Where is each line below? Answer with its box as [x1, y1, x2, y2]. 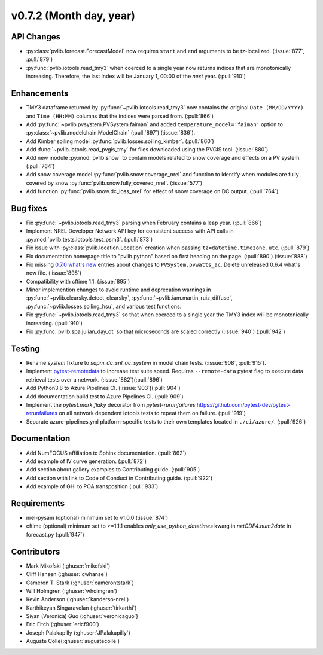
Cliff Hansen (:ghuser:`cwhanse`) [26, 571, 108, 578]
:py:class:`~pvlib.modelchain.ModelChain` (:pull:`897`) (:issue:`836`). [26, 129, 196, 136]
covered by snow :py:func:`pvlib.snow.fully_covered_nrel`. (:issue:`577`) [26, 179, 203, 187]
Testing [11, 343, 40, 354]
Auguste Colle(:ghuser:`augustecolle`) [26, 638, 120, 645]
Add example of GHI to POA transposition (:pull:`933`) [26, 483, 159, 490]
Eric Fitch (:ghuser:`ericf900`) [26, 621, 100, 628]
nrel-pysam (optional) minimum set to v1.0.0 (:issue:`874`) [26, 514, 169, 522]
